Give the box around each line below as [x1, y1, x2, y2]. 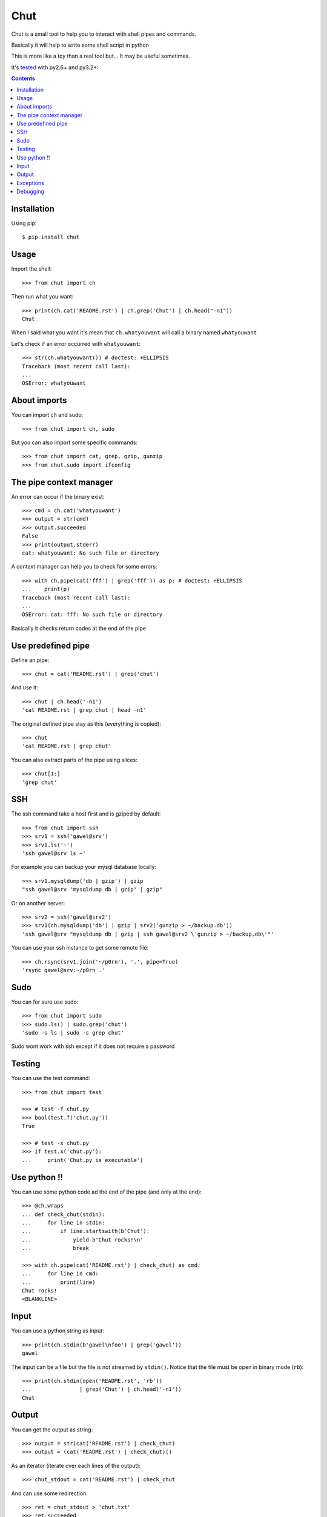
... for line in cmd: [22, 1270, 99, 1277]
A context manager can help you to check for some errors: [11, 563, 157, 570]
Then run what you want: [11, 293, 74, 300]
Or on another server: [11, 899, 65, 907]
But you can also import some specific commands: [11, 439, 138, 446]
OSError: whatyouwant [22, 380, 86, 387]
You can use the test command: [11, 1075, 91, 1082]
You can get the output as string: [11, 1426, 93, 1433]
